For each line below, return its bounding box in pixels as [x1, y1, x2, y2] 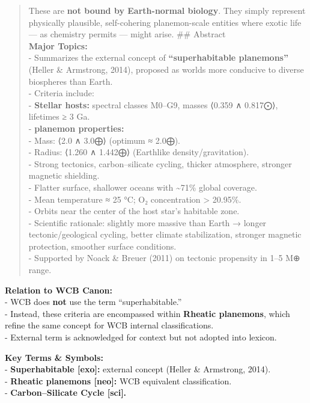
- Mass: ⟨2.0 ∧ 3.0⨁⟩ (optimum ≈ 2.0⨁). [28, 134, 181, 146]
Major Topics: [28, 39, 88, 52]
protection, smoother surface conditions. [28, 239, 177, 252]
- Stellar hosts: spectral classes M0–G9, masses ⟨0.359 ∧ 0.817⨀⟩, [28, 98, 278, 111]
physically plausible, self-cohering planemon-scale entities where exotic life [28, 16, 302, 28]
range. [28, 263, 52, 276]
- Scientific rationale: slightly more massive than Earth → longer [28, 216, 267, 229]
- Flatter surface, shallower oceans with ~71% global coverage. [28, 180, 257, 193]
